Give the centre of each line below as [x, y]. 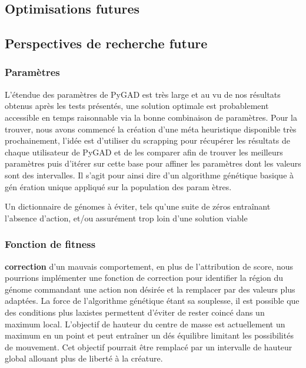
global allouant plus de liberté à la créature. [84, 358]
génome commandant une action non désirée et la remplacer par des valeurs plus [150, 289]
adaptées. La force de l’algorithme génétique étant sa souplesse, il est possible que [152, 301]
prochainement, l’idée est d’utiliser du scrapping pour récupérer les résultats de [147, 140]
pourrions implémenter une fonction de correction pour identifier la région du [144, 278]
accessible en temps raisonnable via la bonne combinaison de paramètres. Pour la [151, 117]
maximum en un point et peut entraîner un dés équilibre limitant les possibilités [149, 335]
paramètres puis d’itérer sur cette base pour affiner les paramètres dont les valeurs [153, 163]
